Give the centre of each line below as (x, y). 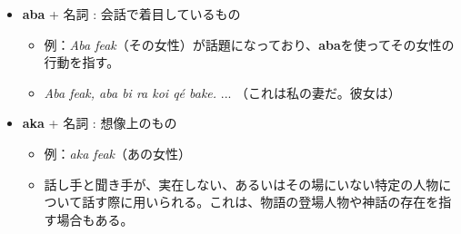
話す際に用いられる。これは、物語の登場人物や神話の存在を (261, 202)
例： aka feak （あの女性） (117, 153)
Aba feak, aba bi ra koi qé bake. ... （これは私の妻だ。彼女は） (222, 92)
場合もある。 (95, 219)
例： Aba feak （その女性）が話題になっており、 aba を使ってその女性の (249, 44)
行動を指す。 (82, 62)
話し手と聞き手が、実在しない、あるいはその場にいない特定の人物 (241, 184)
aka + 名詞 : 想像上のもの (100, 123)
